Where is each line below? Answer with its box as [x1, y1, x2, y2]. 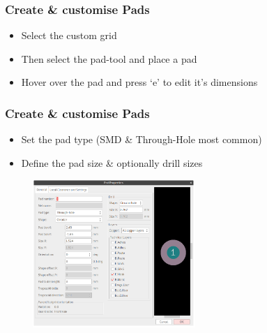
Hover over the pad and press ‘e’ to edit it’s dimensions [21, 75, 258, 89]
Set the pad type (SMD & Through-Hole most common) [21, 132, 262, 147]
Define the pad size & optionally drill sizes [21, 155, 203, 170]
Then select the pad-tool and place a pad [21, 51, 197, 66]
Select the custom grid [21, 28, 117, 43]
